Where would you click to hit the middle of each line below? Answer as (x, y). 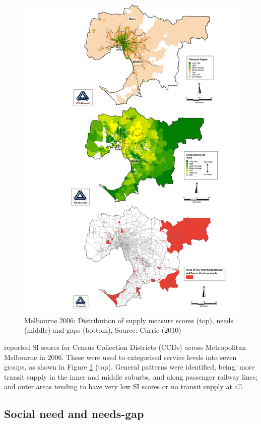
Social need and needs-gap (74, 414)
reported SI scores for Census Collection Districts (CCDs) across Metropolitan (125, 347)
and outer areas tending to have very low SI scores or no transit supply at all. (124, 386)
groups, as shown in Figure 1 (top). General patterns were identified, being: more (129, 367)
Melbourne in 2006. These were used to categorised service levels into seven (120, 357)
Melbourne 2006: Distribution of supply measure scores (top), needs (129, 320)
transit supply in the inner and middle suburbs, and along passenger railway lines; (131, 376)
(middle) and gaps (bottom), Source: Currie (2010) (103, 330)
